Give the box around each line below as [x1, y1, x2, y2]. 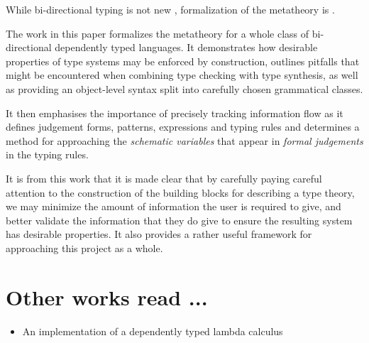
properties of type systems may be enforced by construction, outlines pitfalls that [6, 53, 360, 68]
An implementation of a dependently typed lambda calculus [22, 323, 283, 338]
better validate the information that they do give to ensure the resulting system [6, 212, 353, 227]
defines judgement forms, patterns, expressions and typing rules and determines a [6, 119, 360, 134]
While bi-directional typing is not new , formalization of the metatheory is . [6, 2, 335, 16]
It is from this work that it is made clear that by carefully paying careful [6, 170, 322, 185]
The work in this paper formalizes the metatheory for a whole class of [6, 26, 309, 40]
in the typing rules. [6, 147, 89, 162]
